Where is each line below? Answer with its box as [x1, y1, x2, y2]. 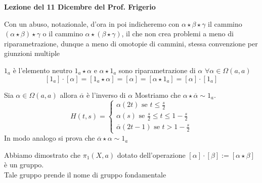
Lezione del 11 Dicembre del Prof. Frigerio [4, 2, 156, 12]
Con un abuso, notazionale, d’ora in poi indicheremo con [4, 18, 180, 29]
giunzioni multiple [4, 48, 60, 58]
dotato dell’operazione [117, 149, 186, 160]
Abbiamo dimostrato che [4, 149, 81, 160]
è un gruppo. [4, 159, 44, 170]
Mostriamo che [135, 89, 181, 100]
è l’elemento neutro [13, 65, 72, 75]
